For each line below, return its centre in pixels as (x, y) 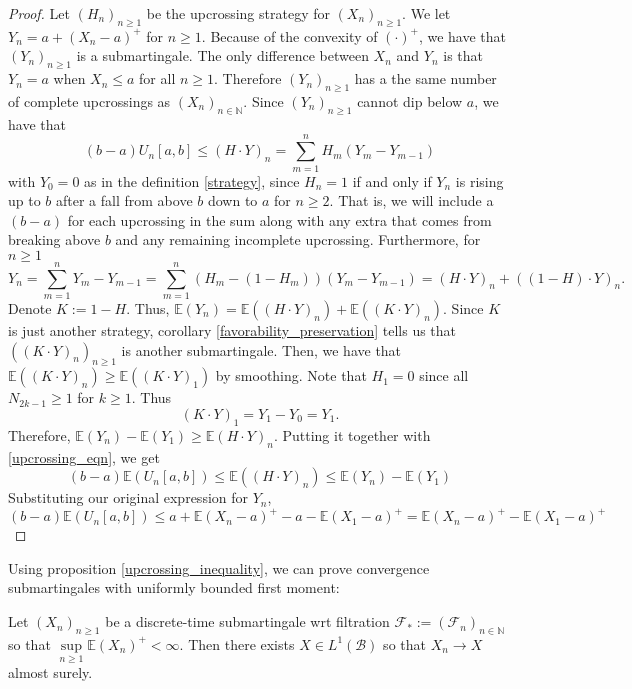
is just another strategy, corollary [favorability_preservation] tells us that (232, 330)
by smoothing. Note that (291, 375)
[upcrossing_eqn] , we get (84, 456)
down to (232, 200)
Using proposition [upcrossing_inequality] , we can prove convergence (219, 567)
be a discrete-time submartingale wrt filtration (247, 621)
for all (157, 78)
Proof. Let (39, 13)
